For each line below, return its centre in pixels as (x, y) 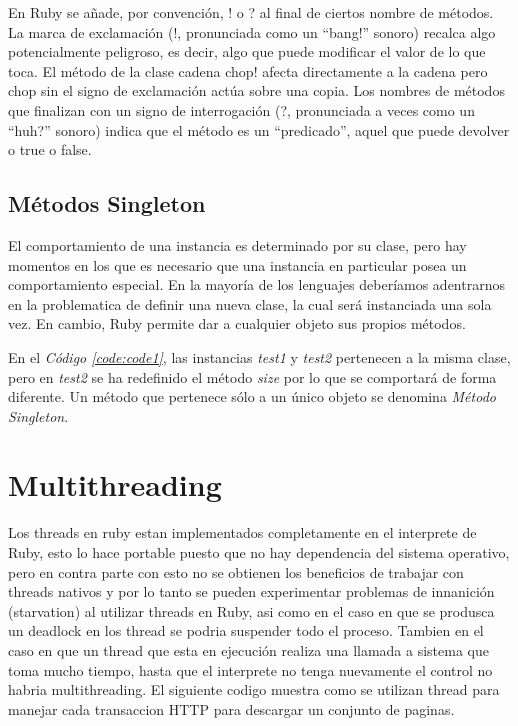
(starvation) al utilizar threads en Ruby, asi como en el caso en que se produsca (251, 610)
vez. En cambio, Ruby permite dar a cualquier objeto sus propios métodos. (237, 323)
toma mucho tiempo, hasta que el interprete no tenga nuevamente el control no (250, 669)
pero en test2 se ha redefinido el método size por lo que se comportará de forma (252, 376)
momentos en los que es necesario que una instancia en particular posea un (237, 264)
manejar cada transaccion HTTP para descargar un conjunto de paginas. (231, 708)
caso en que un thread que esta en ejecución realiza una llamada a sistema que (248, 649)
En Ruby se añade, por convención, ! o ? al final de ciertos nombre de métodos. (251, 12)
